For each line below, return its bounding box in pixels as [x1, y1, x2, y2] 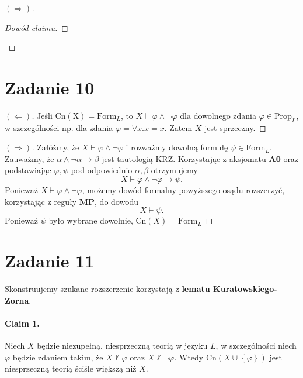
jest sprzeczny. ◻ [204, 121, 266, 133]
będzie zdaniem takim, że [12, 350, 103, 363]
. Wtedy [174, 350, 204, 363]
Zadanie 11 [5, 249, 95, 273]
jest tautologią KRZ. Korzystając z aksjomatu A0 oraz [102, 152, 299, 164]
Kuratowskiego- [213, 282, 277, 294]
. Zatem [164, 121, 193, 133]
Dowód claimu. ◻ [5, 21, 68, 33]
